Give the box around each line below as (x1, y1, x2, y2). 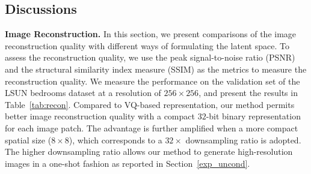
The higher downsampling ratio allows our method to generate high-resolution (5, 145, 293, 158)
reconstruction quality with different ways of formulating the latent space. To (5, 39, 289, 52)
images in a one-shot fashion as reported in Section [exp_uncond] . (5, 157, 250, 169)
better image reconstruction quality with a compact (5, 110, 195, 122)
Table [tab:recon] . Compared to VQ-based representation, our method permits (5, 98, 295, 110)
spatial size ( (5, 133, 52, 146)
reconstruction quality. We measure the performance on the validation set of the (5, 74, 300, 87)
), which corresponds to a (69, 133, 162, 146)
